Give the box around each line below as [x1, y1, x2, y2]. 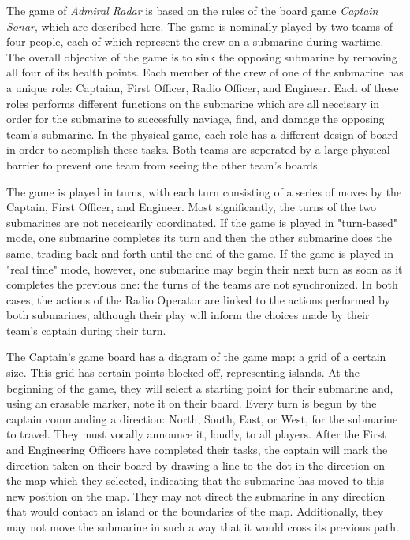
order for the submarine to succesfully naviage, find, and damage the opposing [6, 110, 385, 127]
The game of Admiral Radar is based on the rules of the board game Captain [6, 2, 378, 18]
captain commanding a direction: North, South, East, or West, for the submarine [6, 410, 398, 426]
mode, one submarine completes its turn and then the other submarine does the [6, 229, 392, 246]
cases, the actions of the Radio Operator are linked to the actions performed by [6, 291, 390, 307]
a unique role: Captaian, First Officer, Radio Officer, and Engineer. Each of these [6, 79, 399, 95]
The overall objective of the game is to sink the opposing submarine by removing [6, 48, 397, 65]
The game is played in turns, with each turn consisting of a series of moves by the [6, 183, 402, 199]
